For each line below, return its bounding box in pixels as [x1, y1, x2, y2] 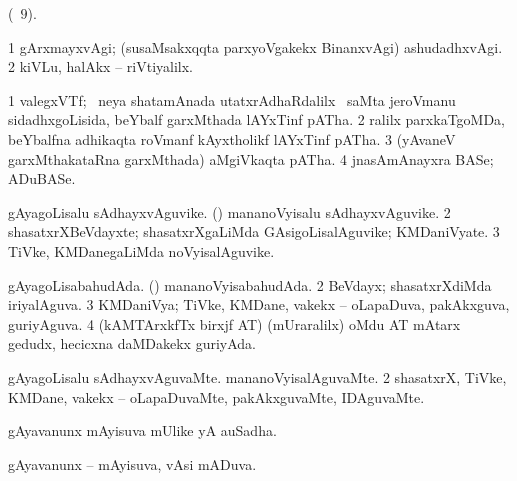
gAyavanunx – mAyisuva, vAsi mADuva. [8, 453, 257, 474]
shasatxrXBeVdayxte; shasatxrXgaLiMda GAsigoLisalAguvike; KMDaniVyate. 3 [8, 221, 500, 242]
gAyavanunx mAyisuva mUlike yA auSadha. [8, 420, 277, 441]
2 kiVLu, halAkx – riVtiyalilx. [8, 56, 193, 77]
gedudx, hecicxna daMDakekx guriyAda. [8, 333, 256, 354]
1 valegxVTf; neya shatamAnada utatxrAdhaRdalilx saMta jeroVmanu [8, 89, 456, 110]
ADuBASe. [8, 168, 76, 189]
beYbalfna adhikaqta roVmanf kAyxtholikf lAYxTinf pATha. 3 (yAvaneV [8, 128, 456, 149]
